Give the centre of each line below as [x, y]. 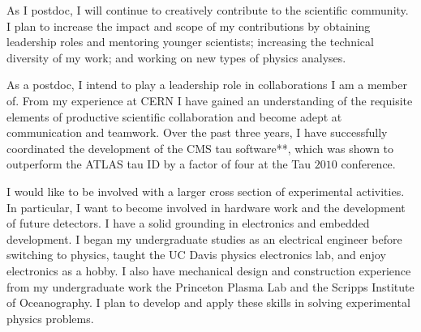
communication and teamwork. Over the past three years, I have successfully [197, 132]
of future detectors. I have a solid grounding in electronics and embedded [188, 223]
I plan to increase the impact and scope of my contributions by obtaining [189, 26]
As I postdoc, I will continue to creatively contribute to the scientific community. [208, 10]
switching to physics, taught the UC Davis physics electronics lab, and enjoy [196, 255]
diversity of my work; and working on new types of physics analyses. [176, 57]
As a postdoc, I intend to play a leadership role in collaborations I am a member [207, 85]
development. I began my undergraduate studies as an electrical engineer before [204, 238]
